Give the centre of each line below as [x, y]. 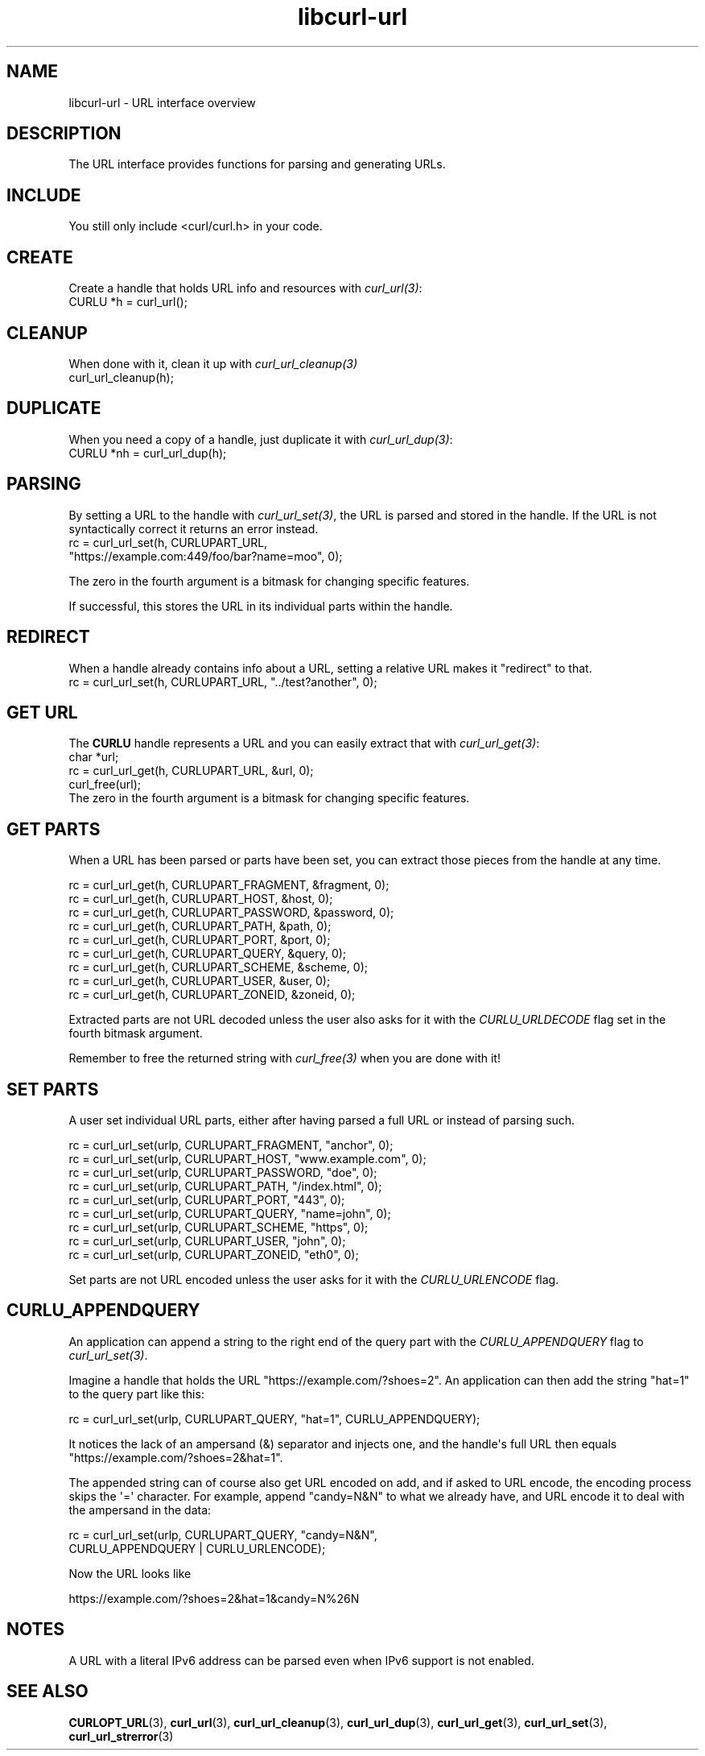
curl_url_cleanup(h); [121, 377]
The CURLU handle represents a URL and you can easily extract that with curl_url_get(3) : [304, 743]
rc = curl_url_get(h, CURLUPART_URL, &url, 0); [191, 771]
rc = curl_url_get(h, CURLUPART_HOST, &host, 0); [201, 899]
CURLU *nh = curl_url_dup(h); [148, 453]
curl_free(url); [105, 785]
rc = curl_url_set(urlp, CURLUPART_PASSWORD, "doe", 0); [223, 1173]
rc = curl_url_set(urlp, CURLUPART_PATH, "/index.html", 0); [225, 1187]
